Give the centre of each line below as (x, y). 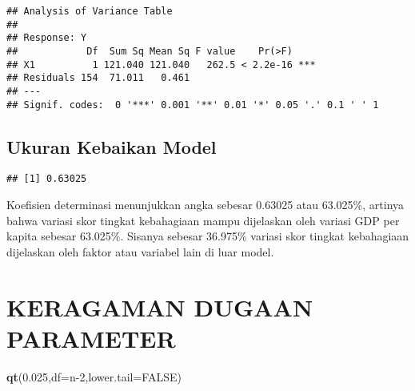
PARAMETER (91, 338)
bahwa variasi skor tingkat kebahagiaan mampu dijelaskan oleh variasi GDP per (203, 220)
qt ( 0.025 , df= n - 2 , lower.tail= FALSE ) (94, 376)
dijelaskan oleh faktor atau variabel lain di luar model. (140, 251)
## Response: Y (47, 38)
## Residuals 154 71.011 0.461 (98, 78)
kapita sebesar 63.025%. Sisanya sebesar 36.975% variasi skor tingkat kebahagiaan (208, 236)
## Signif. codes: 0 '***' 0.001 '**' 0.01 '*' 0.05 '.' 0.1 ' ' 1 (193, 105)
